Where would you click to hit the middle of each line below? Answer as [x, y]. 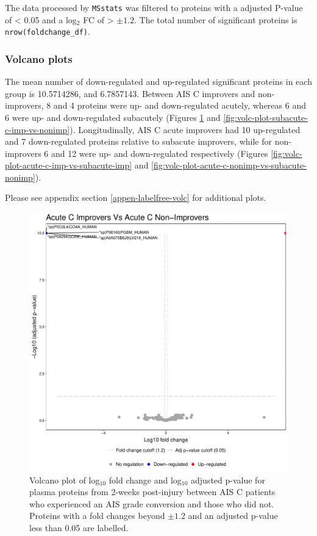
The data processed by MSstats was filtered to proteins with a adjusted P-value [154, 7]
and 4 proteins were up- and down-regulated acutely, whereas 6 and [180, 105]
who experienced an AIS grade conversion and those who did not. [152, 503]
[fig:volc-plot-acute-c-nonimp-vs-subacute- [229, 165]
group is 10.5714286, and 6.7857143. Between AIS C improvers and [130, 93]
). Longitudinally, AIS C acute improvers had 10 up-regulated [185, 129]
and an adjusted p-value [233, 516]
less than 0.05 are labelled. [79, 528]
